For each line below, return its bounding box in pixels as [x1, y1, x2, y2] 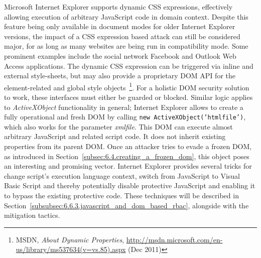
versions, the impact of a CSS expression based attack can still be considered [4, 31, 240, 41]
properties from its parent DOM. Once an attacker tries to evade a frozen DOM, [4, 141, 252, 152]
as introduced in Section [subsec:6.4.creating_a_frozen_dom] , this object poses [4, 151, 249, 161]
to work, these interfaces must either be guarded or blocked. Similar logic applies [4, 92, 253, 102]
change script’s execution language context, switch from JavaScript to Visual [4, 170, 240, 181]
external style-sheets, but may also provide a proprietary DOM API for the [4, 70, 235, 81]
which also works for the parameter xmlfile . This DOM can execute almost [4, 121, 233, 132]
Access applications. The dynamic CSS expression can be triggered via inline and [4, 60, 253, 71]
